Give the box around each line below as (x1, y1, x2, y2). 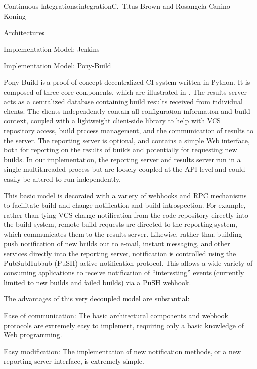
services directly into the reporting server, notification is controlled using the (4, 248, 236, 258)
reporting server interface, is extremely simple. (4, 356, 144, 366)
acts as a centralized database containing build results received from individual (4, 96, 243, 107)
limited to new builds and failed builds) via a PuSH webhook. (4, 277, 191, 287)
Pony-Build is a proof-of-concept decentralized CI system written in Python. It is (4, 76, 250, 87)
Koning (4, 10, 26, 21)
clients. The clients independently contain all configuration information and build (4, 106, 250, 116)
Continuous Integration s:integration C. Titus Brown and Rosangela (4, 1, 207, 11)
